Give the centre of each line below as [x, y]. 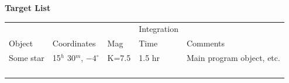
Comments [205, 43]
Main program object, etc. [233, 58]
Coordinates [74, 43]
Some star [27, 58]
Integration [159, 29]
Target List [28, 8]
